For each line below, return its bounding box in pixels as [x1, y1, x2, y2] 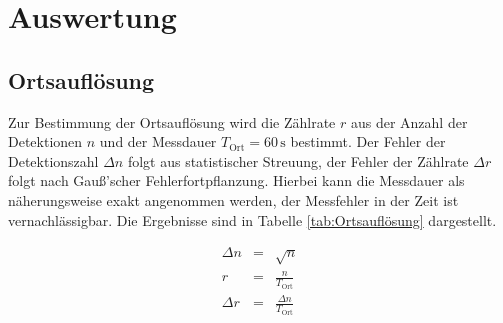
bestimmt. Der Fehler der [290, 131, 446, 152]
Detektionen [8, 131, 83, 152]
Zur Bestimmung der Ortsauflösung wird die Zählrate [8, 111, 336, 132]
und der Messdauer [99, 131, 217, 152]
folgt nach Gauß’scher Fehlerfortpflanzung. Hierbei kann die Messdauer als [8, 170, 465, 191]
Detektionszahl [8, 150, 99, 171]
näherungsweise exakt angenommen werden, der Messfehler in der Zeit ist [8, 189, 459, 210]
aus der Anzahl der [350, 111, 468, 132]
